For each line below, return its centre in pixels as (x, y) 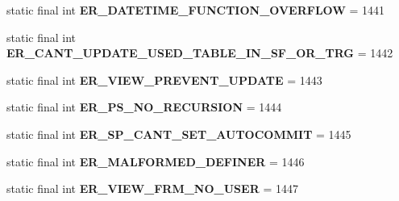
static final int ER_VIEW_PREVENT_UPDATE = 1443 (164, 80)
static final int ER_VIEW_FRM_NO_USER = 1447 (152, 188)
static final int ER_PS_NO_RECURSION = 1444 (144, 107)
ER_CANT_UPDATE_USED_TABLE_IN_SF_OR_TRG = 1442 (200, 53)
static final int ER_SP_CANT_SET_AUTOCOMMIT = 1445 (179, 134)
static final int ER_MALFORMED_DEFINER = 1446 (156, 161)
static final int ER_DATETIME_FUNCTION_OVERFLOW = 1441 (196, 10)
